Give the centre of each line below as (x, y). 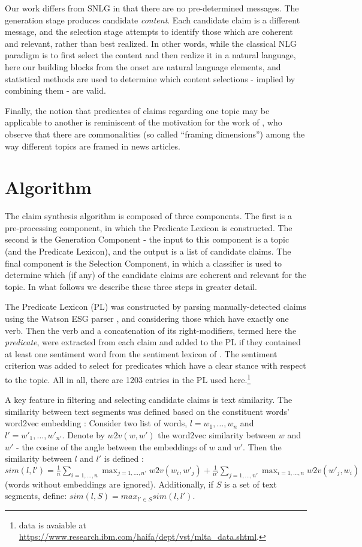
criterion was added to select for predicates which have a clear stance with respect (156, 365)
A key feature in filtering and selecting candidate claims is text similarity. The (149, 400)
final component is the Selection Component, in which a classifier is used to (144, 263)
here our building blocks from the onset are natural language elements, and (143, 66)
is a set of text (250, 484)
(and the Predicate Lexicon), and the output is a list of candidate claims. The (148, 251)
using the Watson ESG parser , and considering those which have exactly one (147, 318)
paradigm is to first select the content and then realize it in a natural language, (150, 55)
